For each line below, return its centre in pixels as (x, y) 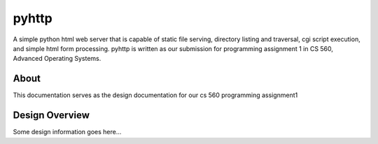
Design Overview (51, 115)
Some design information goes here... (67, 132)
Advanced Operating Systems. (57, 59)
